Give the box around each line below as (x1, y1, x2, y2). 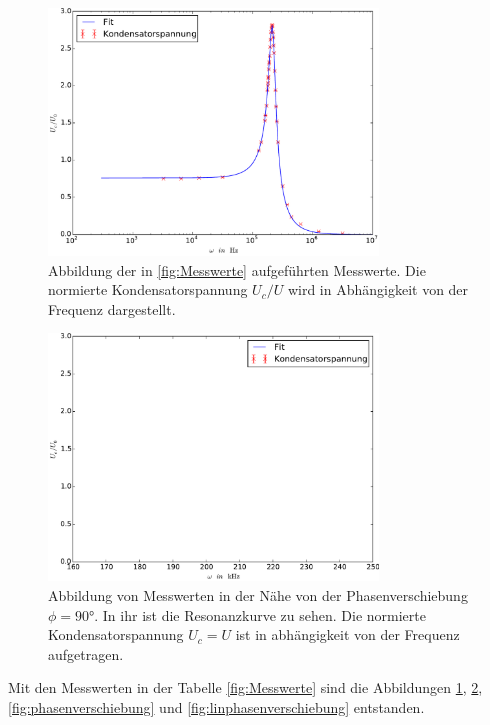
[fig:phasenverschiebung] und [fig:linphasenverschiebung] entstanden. (8, 697, 425, 717)
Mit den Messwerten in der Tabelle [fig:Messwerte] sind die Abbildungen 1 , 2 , (8, 677, 483, 698)
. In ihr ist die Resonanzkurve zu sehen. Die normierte (94, 604, 426, 625)
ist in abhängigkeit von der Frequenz (235, 624, 460, 645)
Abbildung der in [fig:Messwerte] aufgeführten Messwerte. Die (48, 259, 426, 280)
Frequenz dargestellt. (48, 298, 176, 319)
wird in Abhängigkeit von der (287, 279, 469, 300)
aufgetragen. (48, 643, 124, 664)
